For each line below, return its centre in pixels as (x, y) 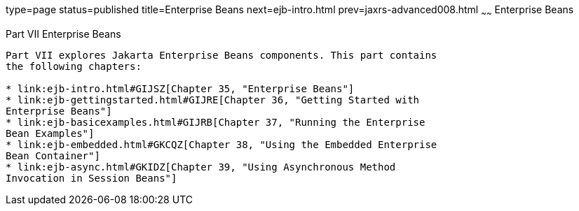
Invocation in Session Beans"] (91, 178)
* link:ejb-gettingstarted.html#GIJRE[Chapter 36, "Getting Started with (213, 100)
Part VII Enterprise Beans (63, 34)
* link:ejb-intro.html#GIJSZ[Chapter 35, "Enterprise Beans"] (180, 88)
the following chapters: (74, 66)
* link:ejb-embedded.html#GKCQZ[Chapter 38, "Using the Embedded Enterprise (222, 144)
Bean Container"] (53, 155)
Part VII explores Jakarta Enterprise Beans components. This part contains (222, 55)
